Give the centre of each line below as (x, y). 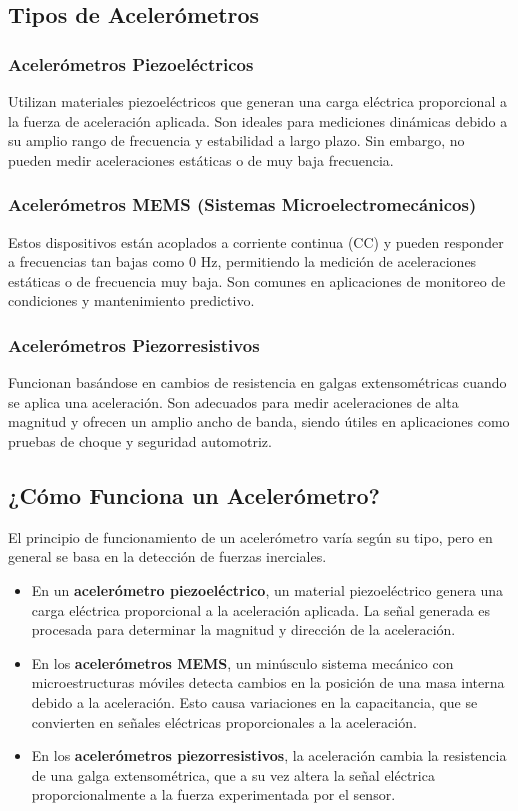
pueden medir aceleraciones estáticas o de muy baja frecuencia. (201, 159)
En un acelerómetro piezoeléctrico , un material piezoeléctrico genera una (267, 589)
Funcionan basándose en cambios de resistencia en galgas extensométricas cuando (257, 382)
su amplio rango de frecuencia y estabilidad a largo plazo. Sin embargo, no (236, 140)
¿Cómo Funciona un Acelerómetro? (194, 494)
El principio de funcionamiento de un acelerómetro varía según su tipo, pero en (250, 536)
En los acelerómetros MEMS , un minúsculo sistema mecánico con (242, 662)
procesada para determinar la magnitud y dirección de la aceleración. (243, 629)
